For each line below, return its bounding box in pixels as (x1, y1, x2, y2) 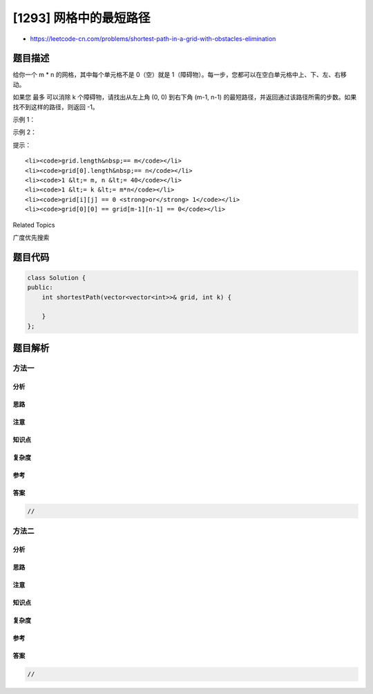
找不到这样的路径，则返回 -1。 (12, 102, 99, 111)
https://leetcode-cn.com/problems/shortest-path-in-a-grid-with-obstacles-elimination (30, 35, 276, 43)
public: (27, 283, 53, 292)
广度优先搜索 (12, 233, 50, 241)
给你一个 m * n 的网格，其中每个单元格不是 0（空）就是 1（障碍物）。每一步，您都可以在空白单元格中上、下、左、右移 (12, 71, 347, 79)
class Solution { (27, 274, 86, 281)
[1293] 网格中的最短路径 (12, 10, 151, 26)
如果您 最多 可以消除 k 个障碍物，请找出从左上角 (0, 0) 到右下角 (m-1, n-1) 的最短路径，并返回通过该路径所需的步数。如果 (12, 93, 357, 102)
